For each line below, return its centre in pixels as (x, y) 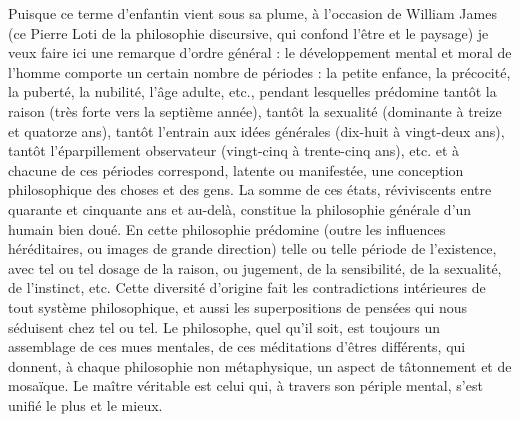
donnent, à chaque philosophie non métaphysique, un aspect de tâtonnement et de (260, 365)
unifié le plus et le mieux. (85, 404)
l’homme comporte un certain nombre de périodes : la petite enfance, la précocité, (259, 71)
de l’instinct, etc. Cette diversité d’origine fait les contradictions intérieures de (247, 287)
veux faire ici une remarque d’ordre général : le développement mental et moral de (260, 52)
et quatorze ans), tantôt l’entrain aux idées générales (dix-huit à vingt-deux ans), (256, 130)
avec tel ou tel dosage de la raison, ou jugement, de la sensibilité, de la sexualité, (255, 267)
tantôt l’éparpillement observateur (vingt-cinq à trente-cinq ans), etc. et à (234, 150)
